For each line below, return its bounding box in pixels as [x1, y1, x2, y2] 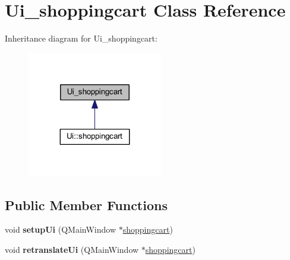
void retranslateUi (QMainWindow [5, 243, 139, 256]
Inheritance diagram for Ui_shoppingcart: [5, 32, 157, 45]
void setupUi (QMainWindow [5, 223, 116, 236]
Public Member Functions [5, 195, 168, 214]
